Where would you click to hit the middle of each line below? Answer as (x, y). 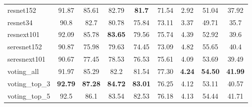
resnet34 (20, 22)
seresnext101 (26, 59)
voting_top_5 (29, 95)
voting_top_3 (29, 83)
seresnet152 (25, 47)
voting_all (23, 71)
